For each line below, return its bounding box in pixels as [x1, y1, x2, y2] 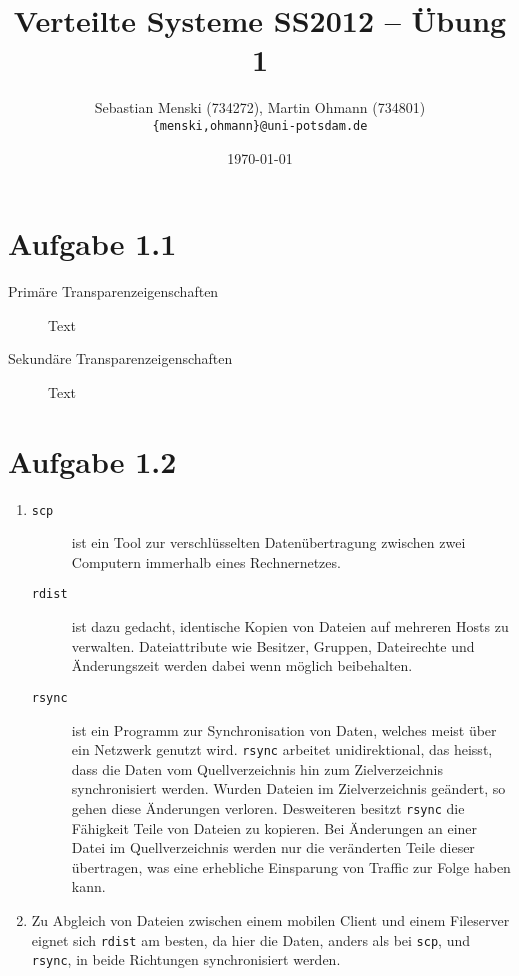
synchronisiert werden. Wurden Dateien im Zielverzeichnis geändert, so [71, 778, 506, 799]
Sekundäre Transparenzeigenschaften [8, 348, 233, 369]
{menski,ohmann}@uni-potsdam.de [152, 118, 368, 133]
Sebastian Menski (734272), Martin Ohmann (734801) [94, 97, 426, 118]
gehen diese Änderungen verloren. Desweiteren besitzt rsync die [71, 797, 465, 818]
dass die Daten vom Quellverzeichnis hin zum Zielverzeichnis [71, 758, 443, 779]
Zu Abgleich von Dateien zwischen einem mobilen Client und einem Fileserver [31, 910, 510, 930]
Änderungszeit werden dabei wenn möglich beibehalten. [71, 655, 413, 676]
